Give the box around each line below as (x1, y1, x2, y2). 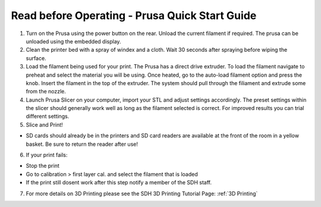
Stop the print (26, 162, 59, 170)
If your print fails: (26, 152, 68, 159)
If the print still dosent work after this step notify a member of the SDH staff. (26, 179, 212, 186)
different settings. (26, 113, 70, 120)
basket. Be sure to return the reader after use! (26, 140, 138, 148)
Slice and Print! (26, 121, 64, 128)
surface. (26, 54, 47, 62)
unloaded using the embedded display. (26, 37, 121, 45)
